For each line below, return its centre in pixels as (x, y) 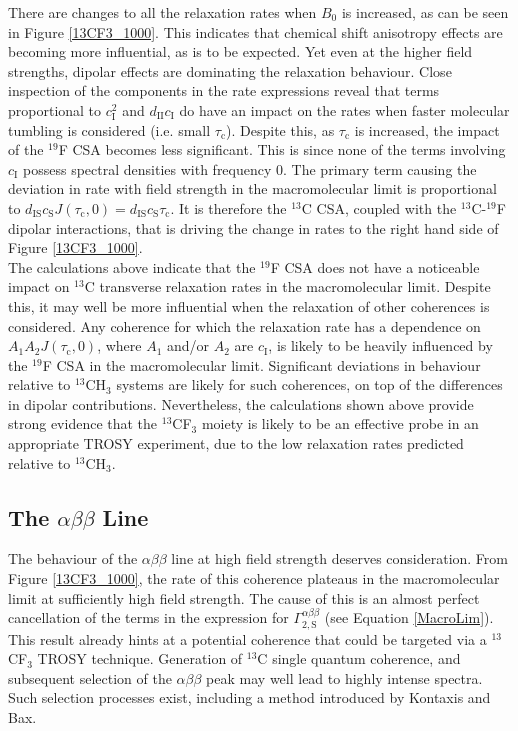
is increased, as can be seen (425, 12)
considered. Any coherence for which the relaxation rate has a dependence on (244, 325)
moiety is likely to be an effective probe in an (340, 423)
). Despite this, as (280, 129)
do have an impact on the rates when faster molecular (344, 109)
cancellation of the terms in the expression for (148, 617)
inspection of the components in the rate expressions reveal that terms (224, 90)
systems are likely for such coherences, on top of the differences (309, 384)
